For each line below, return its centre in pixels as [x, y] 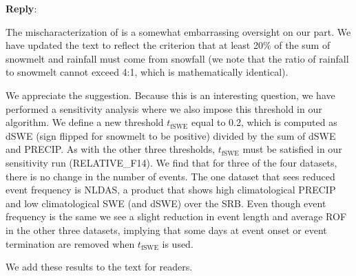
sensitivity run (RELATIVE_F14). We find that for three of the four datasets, [171, 162]
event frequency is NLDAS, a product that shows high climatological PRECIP [171, 190]
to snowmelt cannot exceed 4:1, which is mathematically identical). [147, 72]
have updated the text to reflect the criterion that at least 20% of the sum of [168, 45]
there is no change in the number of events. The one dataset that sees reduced [170, 176]
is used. [178, 243]
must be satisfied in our [292, 149]
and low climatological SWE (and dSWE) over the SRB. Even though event [166, 203]
